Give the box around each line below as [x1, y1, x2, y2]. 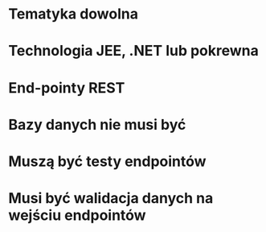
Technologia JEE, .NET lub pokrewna [8, 42, 260, 60]
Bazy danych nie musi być [8, 115, 186, 134]
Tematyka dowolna [8, 5, 139, 23]
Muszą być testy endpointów [8, 152, 207, 170]
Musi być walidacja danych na [8, 189, 214, 208]
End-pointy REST [8, 78, 125, 97]
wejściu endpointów [8, 206, 146, 225]
